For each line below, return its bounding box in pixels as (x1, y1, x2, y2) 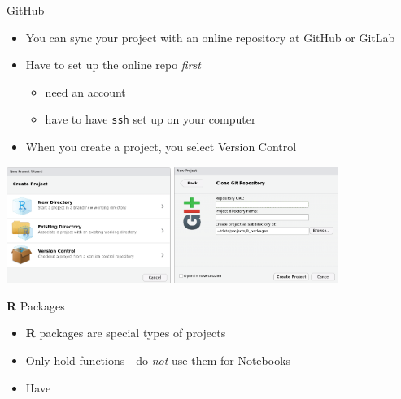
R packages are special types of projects (25, 324, 226, 341)
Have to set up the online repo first (25, 56, 201, 73)
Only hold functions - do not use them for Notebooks (25, 351, 291, 368)
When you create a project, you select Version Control (25, 138, 297, 155)
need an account (45, 83, 126, 100)
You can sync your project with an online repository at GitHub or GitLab (25, 28, 395, 46)
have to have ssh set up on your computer (45, 111, 256, 128)
